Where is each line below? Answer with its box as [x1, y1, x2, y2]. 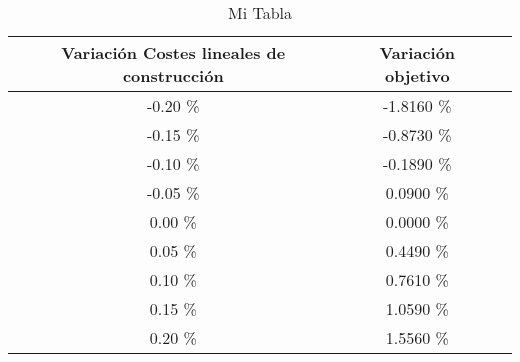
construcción [122, 64, 224, 87]
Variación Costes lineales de [61, 41, 286, 64]
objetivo [384, 64, 450, 87]
